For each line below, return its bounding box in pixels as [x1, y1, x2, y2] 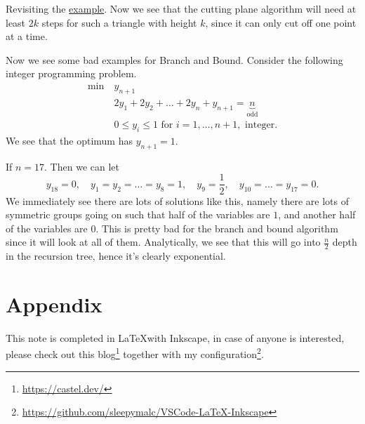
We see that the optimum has [6, 133, 133, 148]
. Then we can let [44, 159, 119, 173]
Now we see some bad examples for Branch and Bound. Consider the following [6, 52, 343, 67]
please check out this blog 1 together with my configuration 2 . [6, 345, 264, 362]
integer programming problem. [6, 66, 137, 81]
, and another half [278, 207, 356, 222]
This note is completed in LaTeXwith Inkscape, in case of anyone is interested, [6, 330, 345, 345]
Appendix [6, 289, 102, 318]
